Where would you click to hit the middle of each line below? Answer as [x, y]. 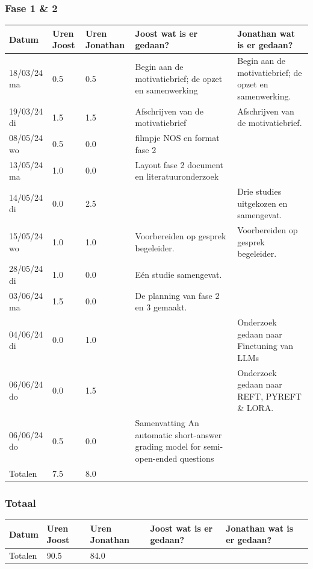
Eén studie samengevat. [178, 274]
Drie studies [259, 191]
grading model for [168, 446]
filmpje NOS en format [177, 138]
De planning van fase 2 [177, 295]
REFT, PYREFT [269, 396]
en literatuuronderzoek [177, 176]
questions [197, 458]
